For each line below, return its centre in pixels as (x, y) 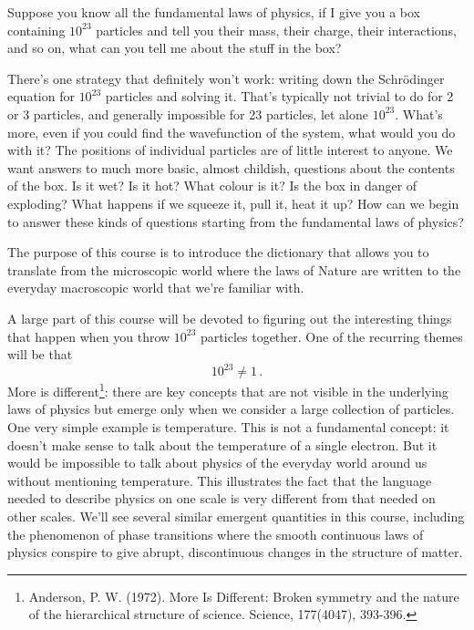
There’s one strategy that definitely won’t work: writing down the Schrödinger (226, 78)
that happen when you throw (89, 336)
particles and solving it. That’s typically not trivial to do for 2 (279, 96)
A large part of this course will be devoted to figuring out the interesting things (230, 318)
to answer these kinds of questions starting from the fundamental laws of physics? (236, 221)
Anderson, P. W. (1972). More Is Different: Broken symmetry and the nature (244, 596)
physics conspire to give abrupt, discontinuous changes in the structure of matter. (235, 552)
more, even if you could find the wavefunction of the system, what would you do (232, 132)
